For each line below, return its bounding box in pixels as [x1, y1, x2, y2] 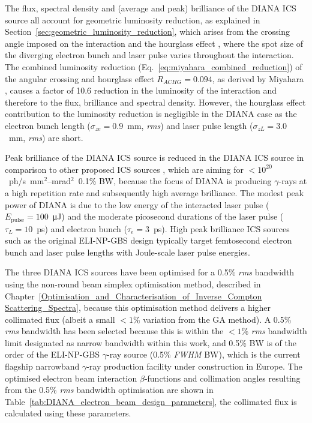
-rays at [278, 175, 307, 187]
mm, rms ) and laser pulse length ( [127, 119, 253, 131]
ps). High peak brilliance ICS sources [154, 222, 290, 235]
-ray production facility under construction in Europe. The [86, 360, 302, 373]
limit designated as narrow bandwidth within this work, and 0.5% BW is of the [5, 336, 296, 349]
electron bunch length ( [5, 119, 91, 131]
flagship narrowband [5, 360, 80, 373]
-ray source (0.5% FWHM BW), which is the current [107, 348, 301, 361]
